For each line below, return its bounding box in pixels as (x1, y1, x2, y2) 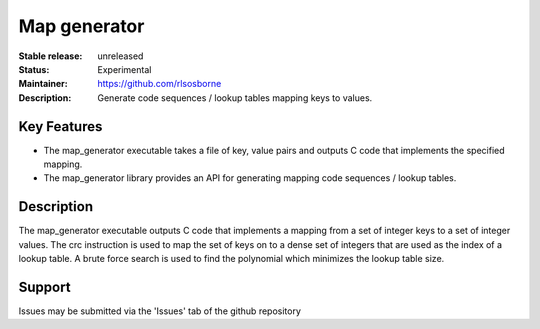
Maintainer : (18, 78, 69, 90)
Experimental (97, 63, 152, 75)
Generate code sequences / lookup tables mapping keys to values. (97, 91, 373, 104)
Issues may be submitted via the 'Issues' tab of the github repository (18, 305, 302, 317)
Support (18, 278, 71, 295)
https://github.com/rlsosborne (97, 78, 222, 90)
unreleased (97, 50, 144, 62)
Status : (18, 63, 50, 75)
